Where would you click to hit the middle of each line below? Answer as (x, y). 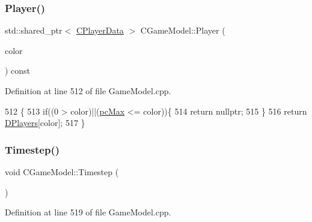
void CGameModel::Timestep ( (62, 172)
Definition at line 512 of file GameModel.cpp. (88, 91)
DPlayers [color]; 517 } (45, 123)
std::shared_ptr (34, 30)
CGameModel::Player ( (183, 30)
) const (18, 70)
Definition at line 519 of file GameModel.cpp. (88, 212)
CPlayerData (100, 30)
